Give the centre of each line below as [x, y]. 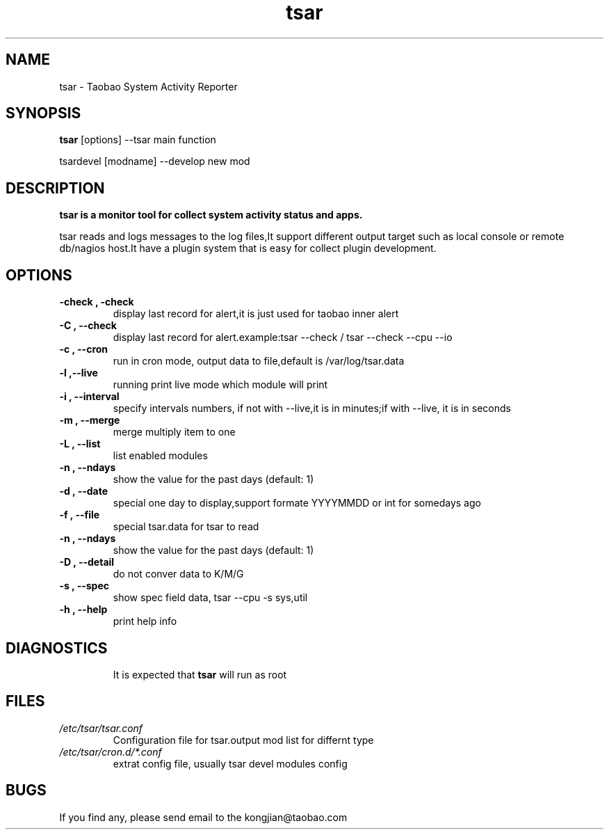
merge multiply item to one [174, 432]
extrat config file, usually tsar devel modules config [230, 763]
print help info [145, 621]
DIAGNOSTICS [57, 648]
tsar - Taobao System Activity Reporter [148, 86]
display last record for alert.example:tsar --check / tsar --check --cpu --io [283, 337]
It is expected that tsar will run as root [200, 674]
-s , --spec [84, 586]
